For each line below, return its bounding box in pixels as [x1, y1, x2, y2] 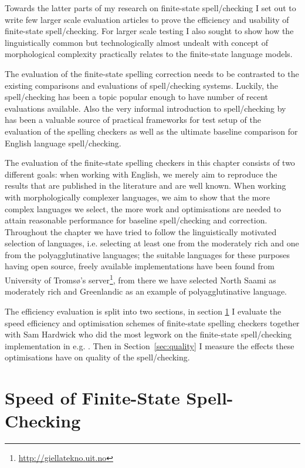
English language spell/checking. [5, 136, 121, 149]
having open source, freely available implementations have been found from [5, 260, 274, 272]
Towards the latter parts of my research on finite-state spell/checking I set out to [5, 2, 296, 14]
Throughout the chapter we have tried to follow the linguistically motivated [5, 225, 277, 238]
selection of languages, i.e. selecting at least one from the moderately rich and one [5, 237, 299, 249]
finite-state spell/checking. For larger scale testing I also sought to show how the [5, 25, 294, 37]
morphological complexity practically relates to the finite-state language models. [5, 48, 293, 60]
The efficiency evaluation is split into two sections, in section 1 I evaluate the [5, 305, 282, 317]
